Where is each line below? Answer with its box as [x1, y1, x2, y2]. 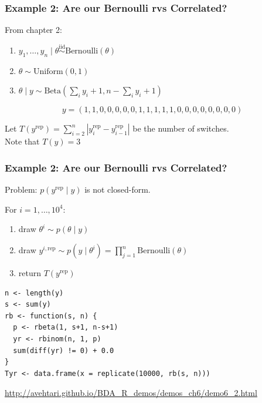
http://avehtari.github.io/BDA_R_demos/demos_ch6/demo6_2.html [5, 387, 257, 399]
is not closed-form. [84, 183, 151, 196]
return [18, 267, 42, 279]
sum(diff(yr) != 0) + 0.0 [13, 346, 114, 355]
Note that [5, 135, 40, 147]
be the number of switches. [132, 122, 229, 135]
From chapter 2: [5, 23, 62, 36]
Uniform [33, 67, 63, 76]
